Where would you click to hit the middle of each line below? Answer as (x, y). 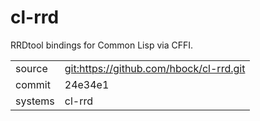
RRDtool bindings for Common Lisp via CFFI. (102, 45)
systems (35, 101)
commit (33, 84)
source (31, 68)
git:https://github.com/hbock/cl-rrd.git (155, 68)
